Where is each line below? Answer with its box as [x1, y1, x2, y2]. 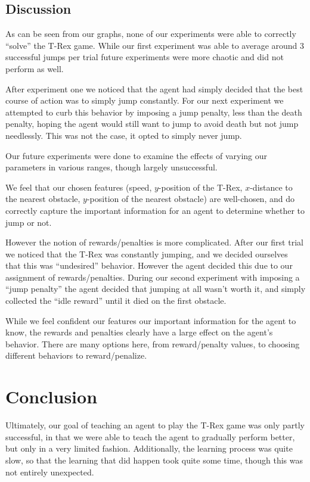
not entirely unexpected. [5, 465, 94, 478]
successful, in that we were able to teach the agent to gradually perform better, [5, 430, 295, 443]
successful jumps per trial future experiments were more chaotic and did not [5, 51, 284, 63]
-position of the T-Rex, [158, 181, 243, 193]
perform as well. [5, 62, 64, 74]
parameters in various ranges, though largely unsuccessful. [5, 161, 218, 173]
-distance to [250, 181, 293, 193]
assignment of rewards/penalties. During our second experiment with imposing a [5, 270, 300, 283]
